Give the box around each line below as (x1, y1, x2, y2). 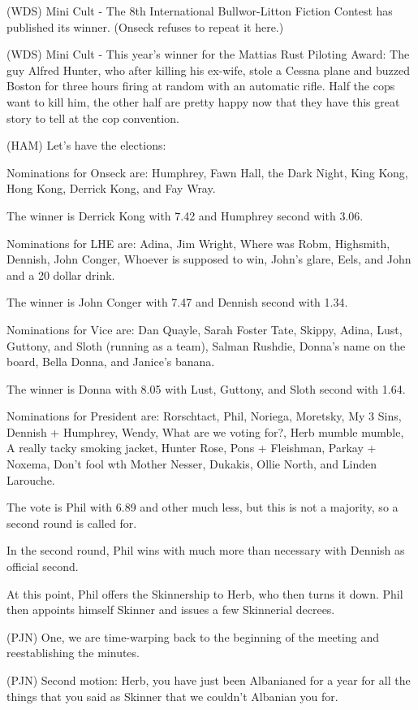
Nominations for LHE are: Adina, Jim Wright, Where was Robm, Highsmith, (6, 234, 390, 251)
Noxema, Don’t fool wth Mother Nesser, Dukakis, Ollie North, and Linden (6, 455, 377, 473)
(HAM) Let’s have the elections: (6, 137, 166, 154)
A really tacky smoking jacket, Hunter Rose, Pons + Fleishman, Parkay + (6, 439, 377, 456)
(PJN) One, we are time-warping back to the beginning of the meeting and (6, 628, 379, 645)
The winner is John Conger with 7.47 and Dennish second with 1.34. (6, 294, 348, 311)
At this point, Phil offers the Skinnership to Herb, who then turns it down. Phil (6, 585, 403, 602)
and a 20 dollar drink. (6, 266, 115, 283)
